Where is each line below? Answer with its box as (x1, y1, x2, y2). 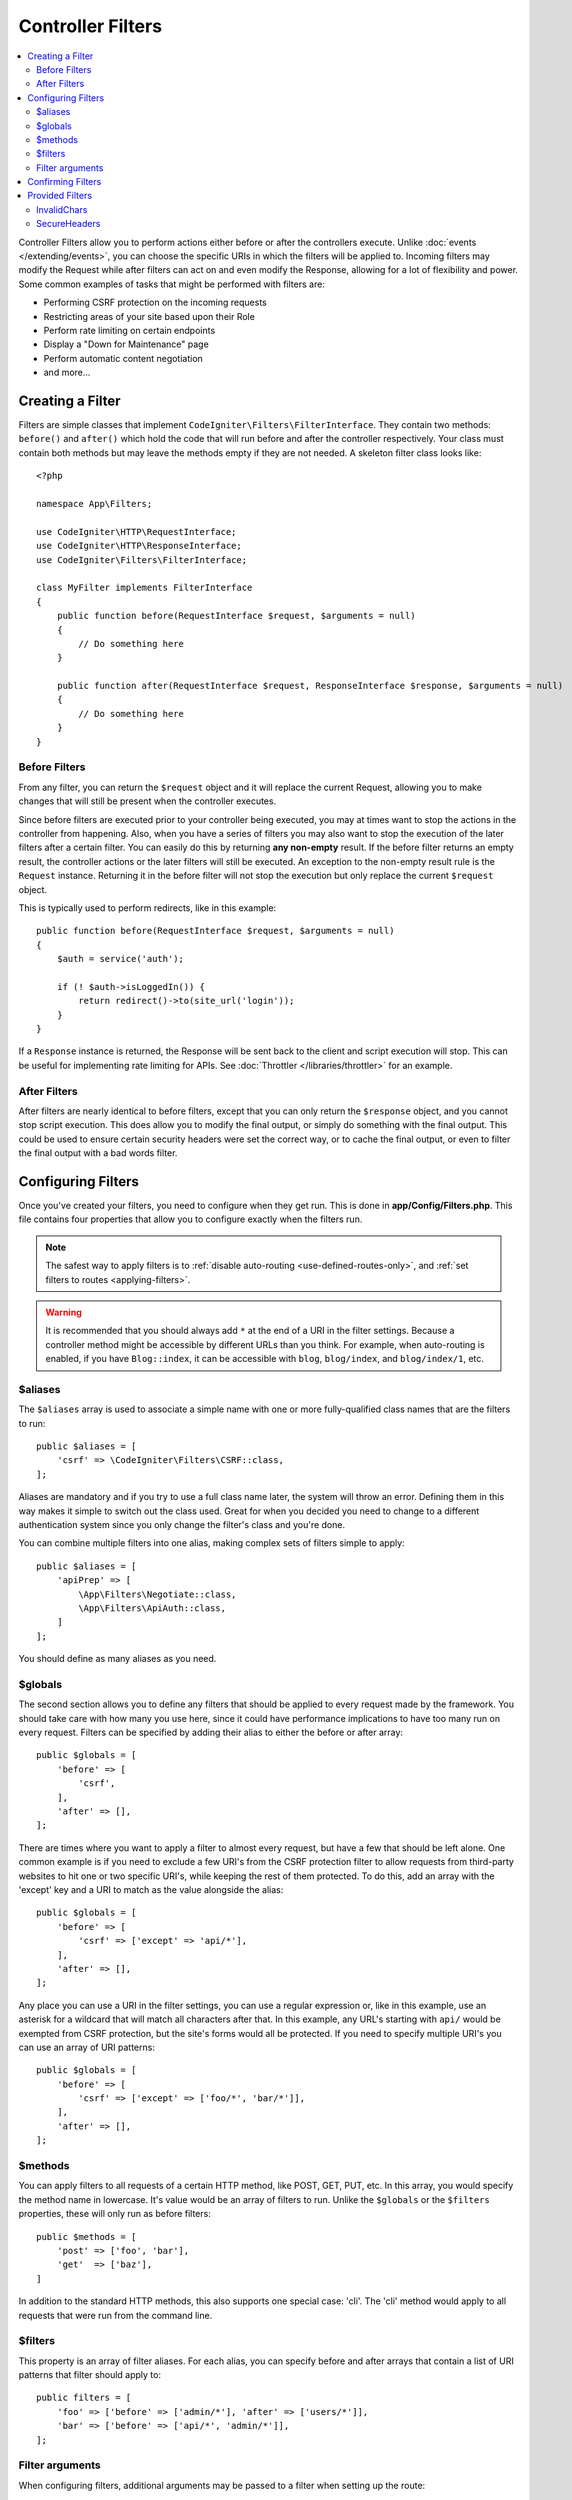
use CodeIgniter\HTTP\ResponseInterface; (36, 540, 242, 552)
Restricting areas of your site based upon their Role (43, 310, 255, 322)
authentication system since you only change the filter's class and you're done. (18, 1519, 345, 1531)
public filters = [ (36, 2392, 132, 2404)
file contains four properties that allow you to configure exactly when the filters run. (18, 1213, 363, 1225)
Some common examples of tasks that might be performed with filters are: (18, 278, 325, 290)
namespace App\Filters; (36, 498, 153, 509)
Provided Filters (27, 190, 93, 202)
